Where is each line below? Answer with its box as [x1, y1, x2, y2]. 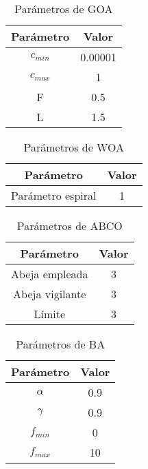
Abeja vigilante [13, 286, 86, 302]
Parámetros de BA [16, 336, 106, 352]
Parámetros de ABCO [16, 218, 123, 233]
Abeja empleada [11, 266, 88, 282]
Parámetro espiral [11, 187, 97, 203]
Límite [34, 306, 65, 322]
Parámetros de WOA [23, 139, 125, 155]
